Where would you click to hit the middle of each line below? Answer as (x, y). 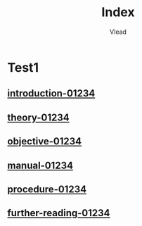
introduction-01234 (51, 93)
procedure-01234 (47, 189)
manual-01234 (40, 165)
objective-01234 (45, 142)
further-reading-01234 (59, 213)
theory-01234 (38, 117)
